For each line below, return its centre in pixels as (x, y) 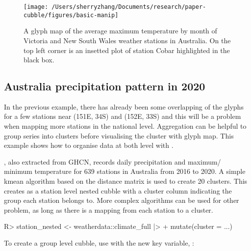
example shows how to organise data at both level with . (89, 145)
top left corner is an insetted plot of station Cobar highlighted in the (127, 50)
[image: (36, 7)
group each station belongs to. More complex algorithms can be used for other (122, 200)
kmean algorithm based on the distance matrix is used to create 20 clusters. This (126, 181)
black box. (39, 60)
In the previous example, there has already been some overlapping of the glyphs (124, 106)
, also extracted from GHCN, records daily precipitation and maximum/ (113, 161)
